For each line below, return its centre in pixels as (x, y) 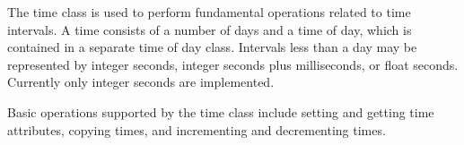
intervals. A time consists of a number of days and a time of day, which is (210, 29)
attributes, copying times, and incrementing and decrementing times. (197, 129)
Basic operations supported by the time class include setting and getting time (221, 111)
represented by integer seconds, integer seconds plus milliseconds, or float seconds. (233, 64)
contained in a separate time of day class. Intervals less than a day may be (212, 47)
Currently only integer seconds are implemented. (141, 82)
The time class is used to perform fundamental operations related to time (209, 12)
